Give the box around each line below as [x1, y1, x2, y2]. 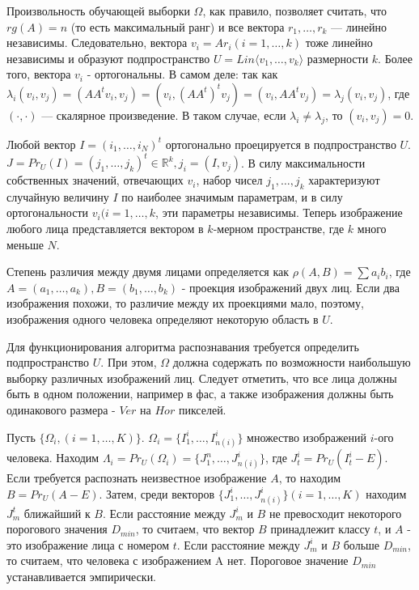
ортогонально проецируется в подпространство [165, 135, 396, 152]
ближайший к [23, 504, 91, 521]
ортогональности [6, 204, 89, 221]
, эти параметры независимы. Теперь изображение [155, 204, 403, 221]
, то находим [278, 469, 341, 486]
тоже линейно [305, 34, 373, 51]
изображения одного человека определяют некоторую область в [6, 311, 319, 328]
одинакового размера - [6, 401, 116, 418]
